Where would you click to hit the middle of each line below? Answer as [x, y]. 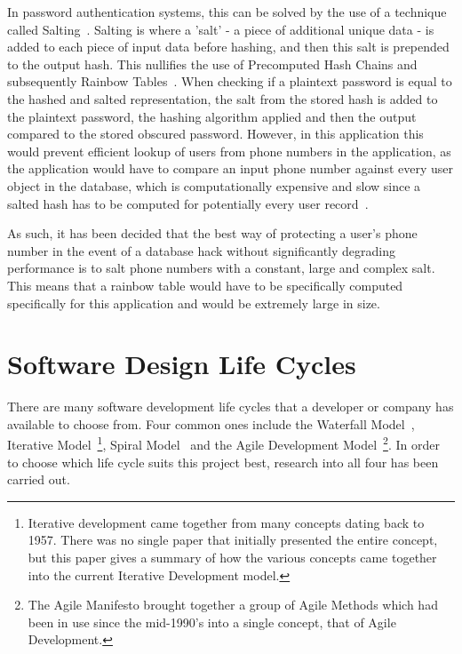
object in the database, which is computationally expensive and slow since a [214, 185]
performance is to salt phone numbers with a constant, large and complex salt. [221, 268]
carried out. [39, 479]
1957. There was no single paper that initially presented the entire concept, [233, 540]
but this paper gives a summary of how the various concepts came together [232, 558]
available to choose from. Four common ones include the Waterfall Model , [211, 423]
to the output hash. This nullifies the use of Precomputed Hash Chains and [212, 64]
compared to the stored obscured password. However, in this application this [215, 134]
